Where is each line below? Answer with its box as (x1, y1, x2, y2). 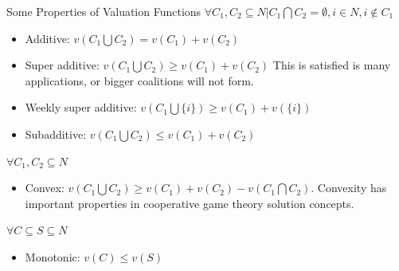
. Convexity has (311, 179, 387, 196)
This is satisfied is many (272, 57, 391, 73)
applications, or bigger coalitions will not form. (25, 72, 254, 88)
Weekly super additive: (25, 99, 137, 116)
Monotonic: (25, 248, 80, 265)
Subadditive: (25, 125, 87, 142)
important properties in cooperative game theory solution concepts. (25, 194, 354, 211)
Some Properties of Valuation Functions (6, 3, 201, 19)
